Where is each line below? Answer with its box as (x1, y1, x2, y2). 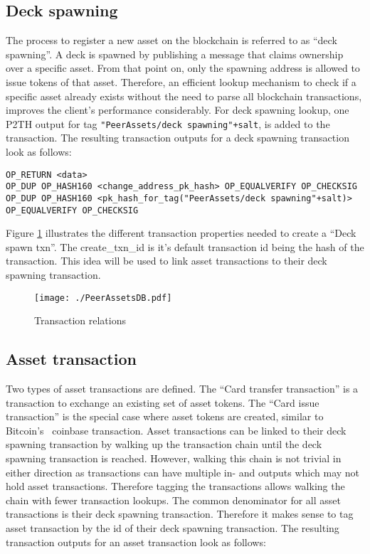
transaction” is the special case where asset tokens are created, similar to (6, 409, 324, 424)
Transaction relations (34, 313, 126, 328)
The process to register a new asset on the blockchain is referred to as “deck (6, 33, 337, 48)
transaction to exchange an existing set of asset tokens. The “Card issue (6, 395, 319, 410)
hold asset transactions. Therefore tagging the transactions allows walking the (6, 479, 345, 494)
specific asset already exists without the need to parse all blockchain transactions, (6, 88, 362, 103)
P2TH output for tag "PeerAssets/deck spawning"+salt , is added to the (6, 116, 330, 131)
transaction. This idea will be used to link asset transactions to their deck (6, 253, 327, 268)
